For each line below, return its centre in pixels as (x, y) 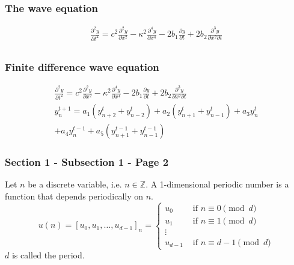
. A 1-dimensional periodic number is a (217, 184)
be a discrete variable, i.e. (75, 184)
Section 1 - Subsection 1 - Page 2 (87, 162)
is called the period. (48, 255)
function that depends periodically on (74, 196)
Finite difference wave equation (82, 66)
